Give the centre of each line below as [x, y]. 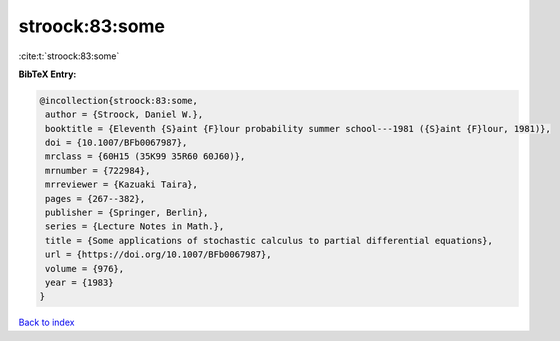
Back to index [46, 322]
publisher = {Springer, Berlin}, [127, 213]
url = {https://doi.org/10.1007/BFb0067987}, [158, 254]
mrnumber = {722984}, [98, 170]
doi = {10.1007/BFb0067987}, [116, 143]
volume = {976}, [85, 268]
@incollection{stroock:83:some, [119, 100]
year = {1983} [79, 282]
